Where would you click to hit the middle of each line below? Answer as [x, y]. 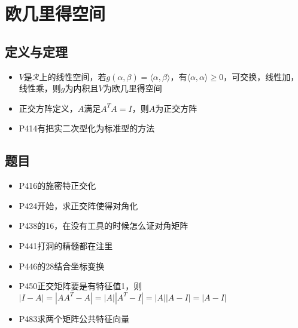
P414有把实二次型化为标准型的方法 [87, 128]
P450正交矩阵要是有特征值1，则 [80, 286]
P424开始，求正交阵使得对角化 [78, 205]
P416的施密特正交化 [57, 186]
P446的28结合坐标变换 [62, 266]
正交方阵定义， [48, 108]
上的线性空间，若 [73, 76]
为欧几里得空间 [133, 88]
